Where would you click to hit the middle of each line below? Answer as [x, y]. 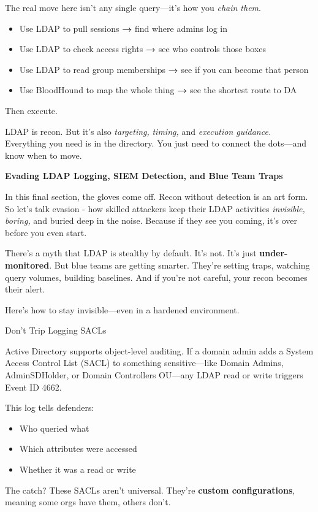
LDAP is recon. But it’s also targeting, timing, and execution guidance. [138, 131]
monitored [27, 265]
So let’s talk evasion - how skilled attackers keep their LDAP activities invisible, [155, 208]
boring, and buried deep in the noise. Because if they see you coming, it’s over [151, 220]
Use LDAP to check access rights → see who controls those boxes [143, 49]
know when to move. [44, 155]
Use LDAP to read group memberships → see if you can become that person [164, 69]
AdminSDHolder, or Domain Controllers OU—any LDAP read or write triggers [154, 375]
